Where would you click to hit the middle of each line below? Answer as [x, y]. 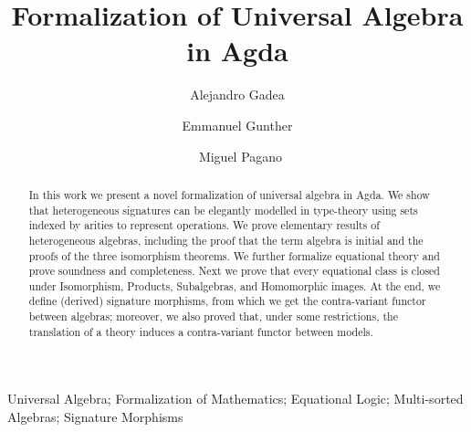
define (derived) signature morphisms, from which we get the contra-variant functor [227, 301]
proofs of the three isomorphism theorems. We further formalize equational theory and [234, 255]
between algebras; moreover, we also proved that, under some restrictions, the [213, 316]
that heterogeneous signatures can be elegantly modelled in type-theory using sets [223, 210]
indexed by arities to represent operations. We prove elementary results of [204, 225]
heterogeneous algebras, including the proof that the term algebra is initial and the [226, 240]
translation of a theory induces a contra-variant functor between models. [201, 331]
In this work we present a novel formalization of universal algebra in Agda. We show [229, 194]
